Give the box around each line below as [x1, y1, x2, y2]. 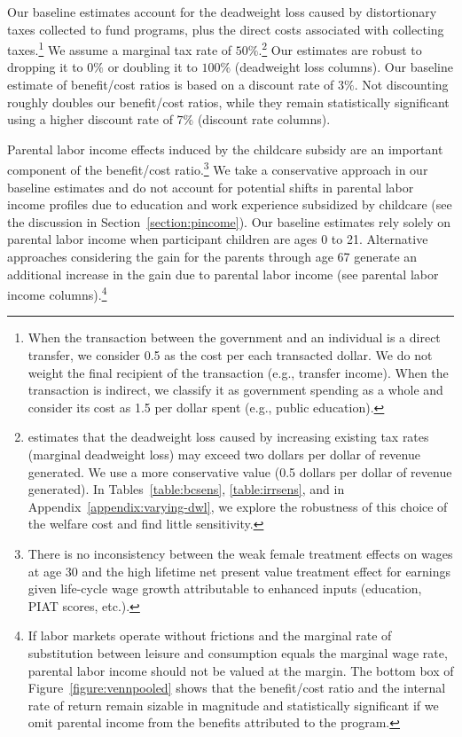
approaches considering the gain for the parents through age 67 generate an [7, 247, 418, 266]
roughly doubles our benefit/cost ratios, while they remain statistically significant [7, 92, 450, 111]
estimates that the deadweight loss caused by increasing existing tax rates [27, 427, 429, 446]
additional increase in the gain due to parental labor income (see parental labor [7, 264, 439, 283]
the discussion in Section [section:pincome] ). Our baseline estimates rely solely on [7, 212, 451, 231]
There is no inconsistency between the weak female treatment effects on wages [27, 545, 453, 562]
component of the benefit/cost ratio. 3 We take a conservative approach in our [7, 158, 428, 179]
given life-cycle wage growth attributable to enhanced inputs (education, [27, 579, 422, 598]
